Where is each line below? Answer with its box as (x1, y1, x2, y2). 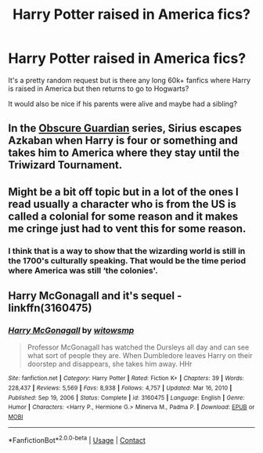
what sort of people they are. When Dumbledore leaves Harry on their (27, 351, 253, 361)
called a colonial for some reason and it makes (8, 209, 239, 223)
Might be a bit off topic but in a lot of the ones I (8, 185, 239, 198)
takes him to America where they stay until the (8, 147, 240, 160)
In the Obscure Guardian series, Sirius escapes (8, 121, 242, 135)
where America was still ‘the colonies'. (8, 265, 158, 276)
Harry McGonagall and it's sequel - (8, 289, 182, 303)
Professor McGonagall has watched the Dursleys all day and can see (27, 342, 250, 352)
